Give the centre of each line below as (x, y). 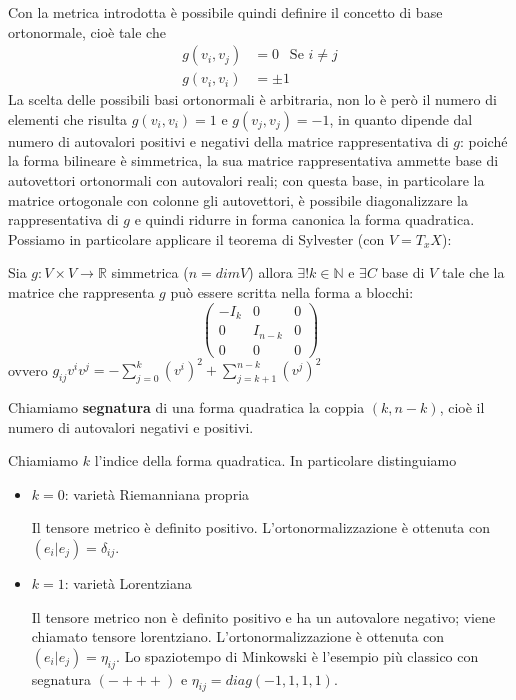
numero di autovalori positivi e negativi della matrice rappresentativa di (228, 140)
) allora (270, 272)
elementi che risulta (68, 118)
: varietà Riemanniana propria (157, 493)
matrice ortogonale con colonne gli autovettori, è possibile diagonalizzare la (238, 199)
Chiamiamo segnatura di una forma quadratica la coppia (186, 406)
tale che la (473, 272)
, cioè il (462, 406)
